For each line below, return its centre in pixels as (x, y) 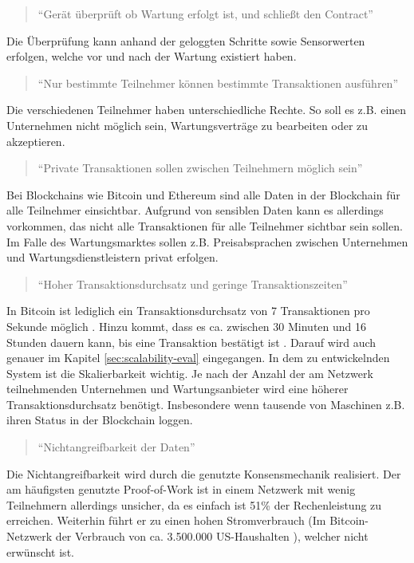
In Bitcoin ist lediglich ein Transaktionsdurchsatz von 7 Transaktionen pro (188, 311)
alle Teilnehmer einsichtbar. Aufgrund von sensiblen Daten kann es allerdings (195, 210)
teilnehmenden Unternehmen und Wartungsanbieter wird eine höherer (177, 389)
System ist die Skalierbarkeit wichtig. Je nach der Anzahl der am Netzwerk (190, 373)
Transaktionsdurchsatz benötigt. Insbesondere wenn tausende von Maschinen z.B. (206, 404)
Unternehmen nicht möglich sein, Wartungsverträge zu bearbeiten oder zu (187, 125)
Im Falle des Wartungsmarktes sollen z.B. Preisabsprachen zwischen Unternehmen (207, 241)
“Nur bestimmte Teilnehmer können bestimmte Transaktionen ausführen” (218, 83)
